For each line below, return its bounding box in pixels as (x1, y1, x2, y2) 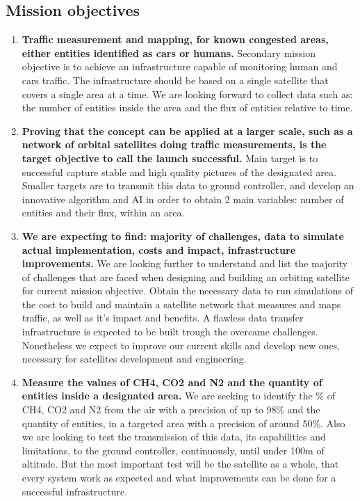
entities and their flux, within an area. (22, 205, 185, 220)
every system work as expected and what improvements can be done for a (22, 470, 336, 485)
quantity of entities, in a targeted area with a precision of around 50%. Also (22, 415, 345, 430)
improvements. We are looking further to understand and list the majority (22, 256, 348, 271)
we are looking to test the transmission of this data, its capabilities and (22, 429, 326, 444)
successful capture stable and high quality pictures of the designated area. (22, 164, 336, 179)
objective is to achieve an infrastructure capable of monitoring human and (22, 59, 338, 74)
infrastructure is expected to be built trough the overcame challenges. (22, 324, 318, 339)
